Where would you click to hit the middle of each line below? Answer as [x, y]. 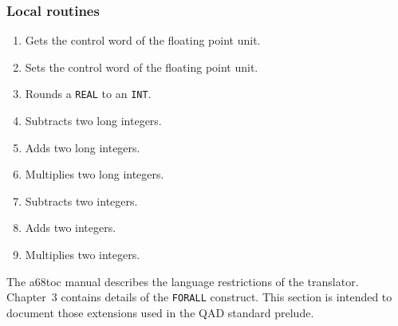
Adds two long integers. [83, 147]
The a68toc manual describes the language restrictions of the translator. [183, 281]
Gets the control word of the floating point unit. [143, 40]
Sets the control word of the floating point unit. [142, 67]
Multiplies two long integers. [95, 174]
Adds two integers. [71, 228]
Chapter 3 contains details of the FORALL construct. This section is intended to [199, 297]
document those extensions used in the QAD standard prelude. [160, 312]
